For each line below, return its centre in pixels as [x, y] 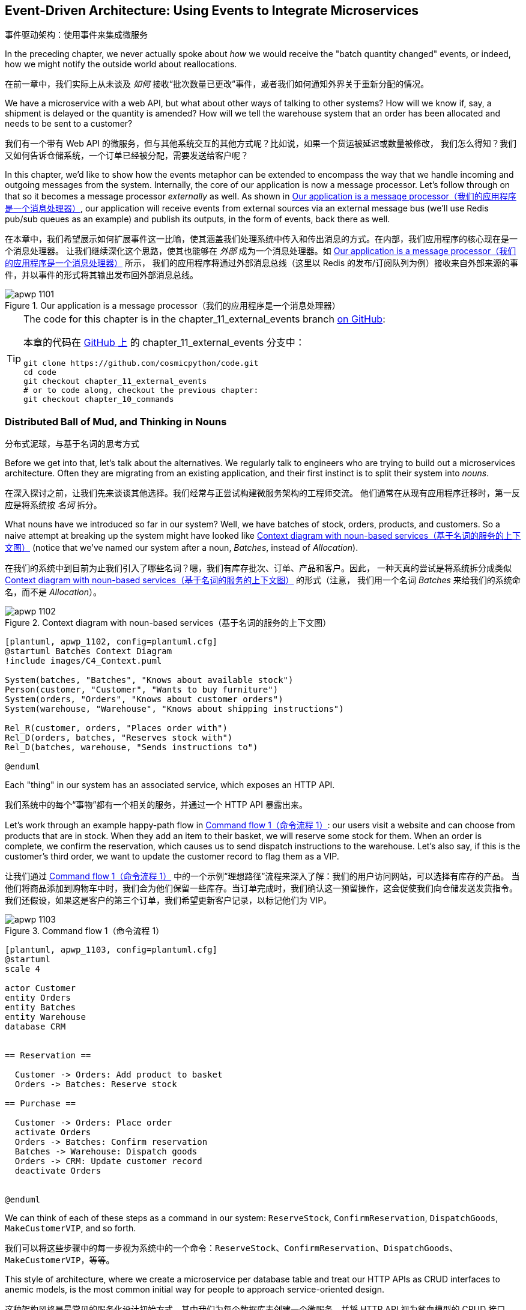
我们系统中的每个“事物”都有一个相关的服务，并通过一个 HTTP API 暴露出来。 [156, 805]
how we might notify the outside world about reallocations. [121, 64]
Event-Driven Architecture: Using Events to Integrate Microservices [212, 11]
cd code [40, 372]
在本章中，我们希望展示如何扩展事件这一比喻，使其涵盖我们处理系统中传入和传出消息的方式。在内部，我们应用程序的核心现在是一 [261, 239]
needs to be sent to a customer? [69, 124]
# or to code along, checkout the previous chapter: [141, 390]
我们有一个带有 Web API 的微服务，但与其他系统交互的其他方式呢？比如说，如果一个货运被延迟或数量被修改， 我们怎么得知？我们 [261, 144]
